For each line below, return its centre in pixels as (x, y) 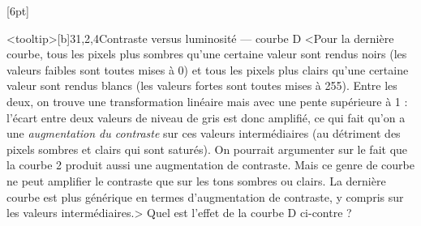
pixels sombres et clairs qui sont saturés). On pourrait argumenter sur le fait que (207, 149)
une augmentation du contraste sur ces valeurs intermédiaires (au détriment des (204, 133)
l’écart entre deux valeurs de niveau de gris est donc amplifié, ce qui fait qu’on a (206, 117)
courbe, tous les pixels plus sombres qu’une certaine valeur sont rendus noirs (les (207, 54)
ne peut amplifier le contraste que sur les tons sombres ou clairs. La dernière (196, 180)
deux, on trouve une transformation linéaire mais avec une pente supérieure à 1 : (207, 101)
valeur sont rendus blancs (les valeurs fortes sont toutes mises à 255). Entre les (202, 85)
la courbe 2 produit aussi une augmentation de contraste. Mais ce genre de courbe (210, 165)
